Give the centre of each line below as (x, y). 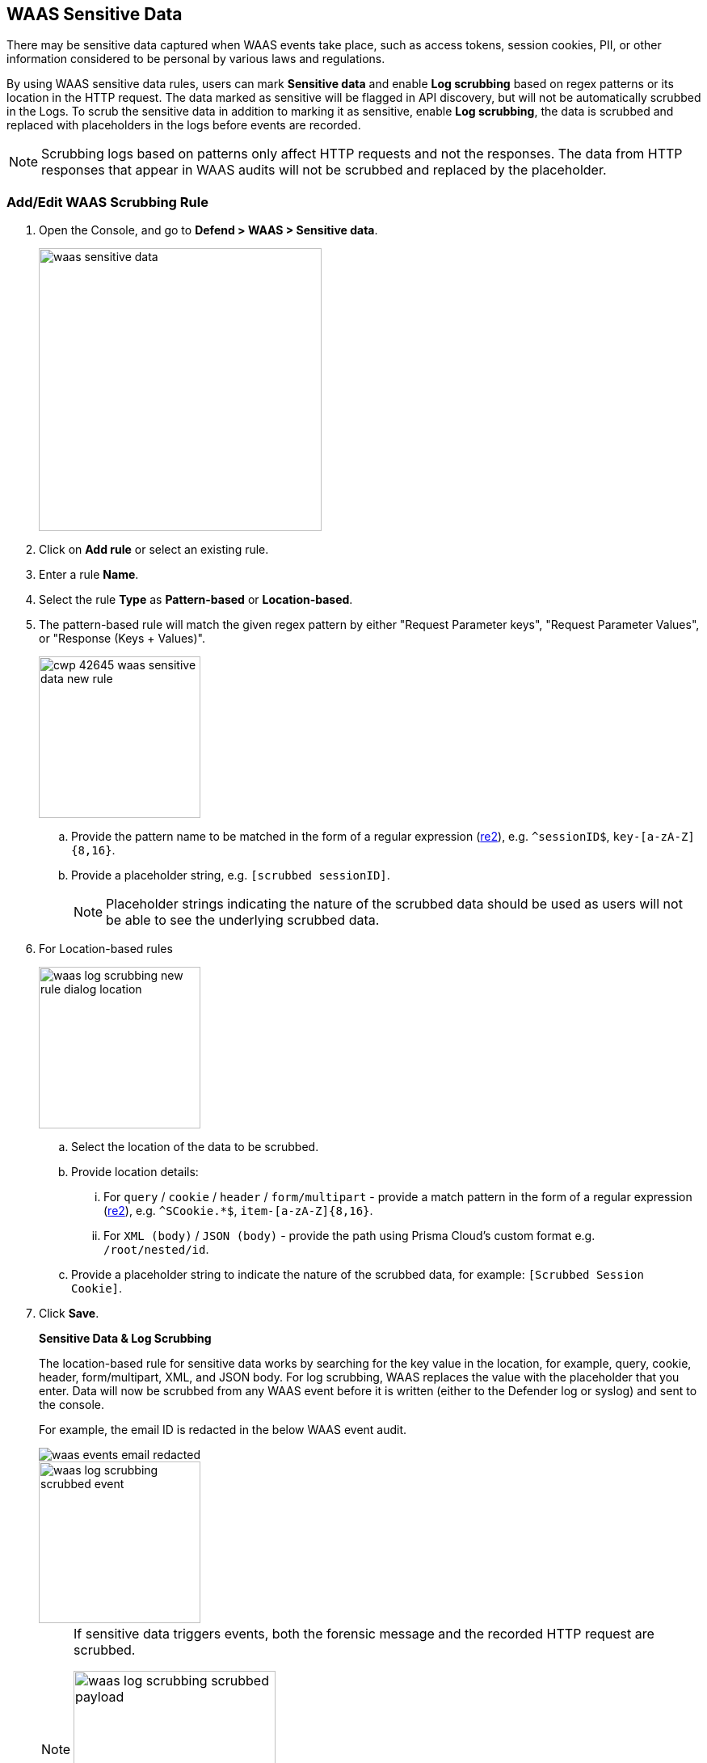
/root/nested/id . (156, 1250)
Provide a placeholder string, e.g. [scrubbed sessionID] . (231, 875)
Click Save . (69, 1314)
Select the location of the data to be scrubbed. (195, 1147)
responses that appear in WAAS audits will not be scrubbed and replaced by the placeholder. (324, 170)
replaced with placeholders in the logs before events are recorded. (184, 125)
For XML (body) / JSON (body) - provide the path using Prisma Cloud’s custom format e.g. (349, 1236)
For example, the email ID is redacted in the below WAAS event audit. (223, 1430)
